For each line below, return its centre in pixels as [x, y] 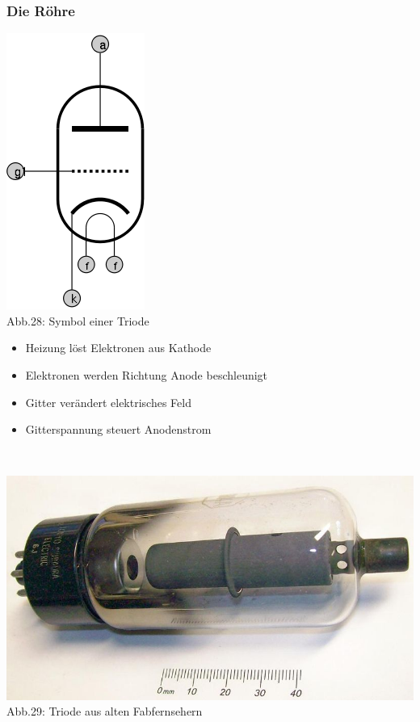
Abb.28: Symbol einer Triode [78, 320]
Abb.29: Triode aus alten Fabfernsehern [105, 711]
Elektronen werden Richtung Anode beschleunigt [147, 375]
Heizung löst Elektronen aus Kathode [118, 348]
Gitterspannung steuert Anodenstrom [118, 429]
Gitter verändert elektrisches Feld [108, 402]
